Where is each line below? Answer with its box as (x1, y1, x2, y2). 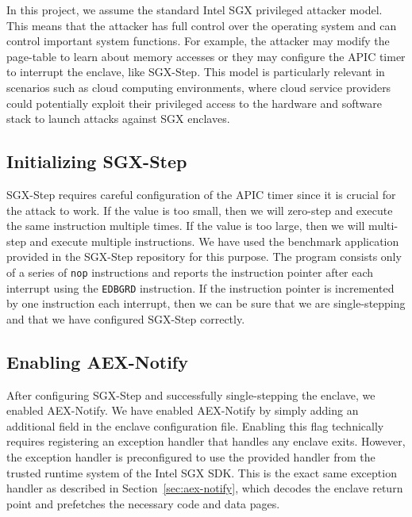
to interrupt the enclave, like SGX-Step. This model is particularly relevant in (6, 63, 385, 80)
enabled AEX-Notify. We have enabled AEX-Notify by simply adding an (6, 402, 359, 419)
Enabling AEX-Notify (6, 349, 188, 373)
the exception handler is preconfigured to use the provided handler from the (6, 449, 375, 465)
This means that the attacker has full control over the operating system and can (6, 17, 397, 33)
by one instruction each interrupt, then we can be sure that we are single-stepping (6, 295, 406, 312)
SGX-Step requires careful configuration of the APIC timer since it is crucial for (6, 186, 396, 202)
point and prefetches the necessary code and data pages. (6, 495, 280, 511)
